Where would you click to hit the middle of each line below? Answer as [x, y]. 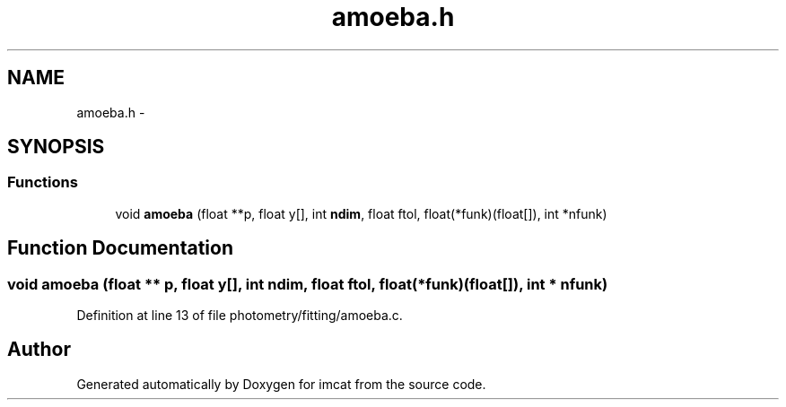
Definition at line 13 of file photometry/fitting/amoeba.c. [240, 316]
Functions [43, 182]
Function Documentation [120, 248]
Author [39, 350]
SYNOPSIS [56, 147]
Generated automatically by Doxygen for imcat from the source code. [281, 384]
